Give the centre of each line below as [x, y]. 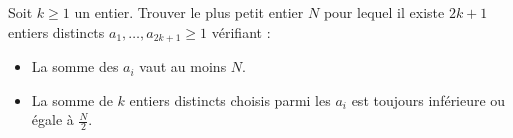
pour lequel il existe [384, 12]
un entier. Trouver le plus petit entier [189, 12]
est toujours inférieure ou [428, 99]
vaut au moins [183, 66]
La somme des [75, 66]
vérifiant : [241, 31]
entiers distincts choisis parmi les [230, 99]
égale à [52, 119]
